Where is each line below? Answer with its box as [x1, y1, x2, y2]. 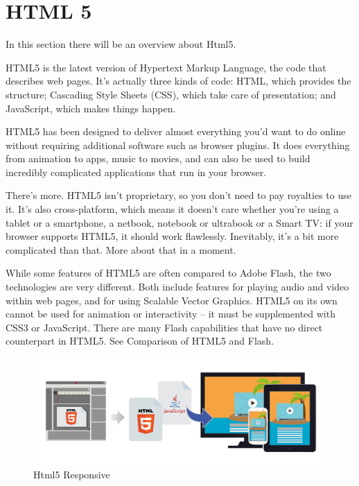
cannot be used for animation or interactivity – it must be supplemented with [6, 306, 335, 321]
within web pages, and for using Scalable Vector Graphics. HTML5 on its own [6, 293, 338, 307]
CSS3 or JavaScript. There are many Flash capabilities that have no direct [6, 320, 323, 334]
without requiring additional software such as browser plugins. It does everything [6, 137, 350, 152]
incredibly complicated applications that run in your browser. [6, 164, 267, 179]
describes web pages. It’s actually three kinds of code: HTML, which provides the [6, 73, 351, 88]
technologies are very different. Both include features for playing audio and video [6, 279, 349, 294]
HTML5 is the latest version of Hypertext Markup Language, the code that [6, 60, 326, 74]
